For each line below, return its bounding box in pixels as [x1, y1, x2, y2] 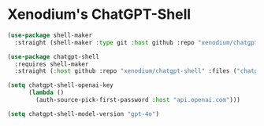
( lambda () [28, 88, 65, 97]
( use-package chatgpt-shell [7, 52, 100, 60]
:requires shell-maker [14, 60, 89, 68]
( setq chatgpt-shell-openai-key [7, 81, 113, 89]
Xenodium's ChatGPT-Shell [7, 5, 191, 23]
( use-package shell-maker [7, 31, 92, 39]
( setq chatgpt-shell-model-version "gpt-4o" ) [7, 110, 159, 118]
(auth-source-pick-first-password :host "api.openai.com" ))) [35, 96, 241, 104]
